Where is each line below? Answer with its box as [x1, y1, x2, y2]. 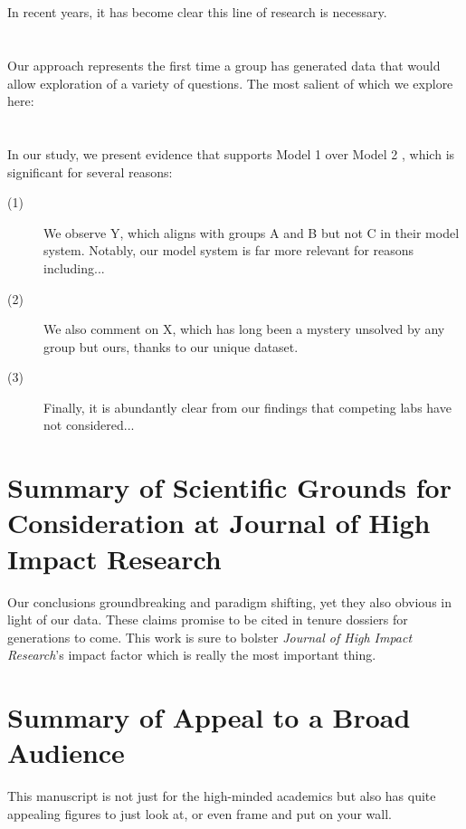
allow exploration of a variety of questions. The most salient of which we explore [7, 73, 453, 92]
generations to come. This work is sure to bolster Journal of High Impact [7, 627, 413, 646]
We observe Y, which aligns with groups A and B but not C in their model [43, 223, 460, 242]
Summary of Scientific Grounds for [7, 469, 452, 506]
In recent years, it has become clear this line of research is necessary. [7, 3, 387, 22]
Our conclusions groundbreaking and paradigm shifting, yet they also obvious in [7, 592, 452, 611]
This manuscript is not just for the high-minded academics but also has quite [7, 786, 436, 805]
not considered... [43, 415, 135, 434]
